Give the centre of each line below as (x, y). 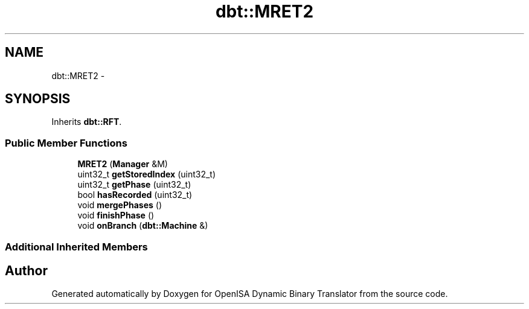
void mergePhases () (120, 205)
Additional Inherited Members (76, 247)
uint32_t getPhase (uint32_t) (134, 185)
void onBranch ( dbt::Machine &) (143, 226)
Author (26, 270)
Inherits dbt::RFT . (87, 122)
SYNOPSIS (38, 99)
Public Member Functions (66, 143)
